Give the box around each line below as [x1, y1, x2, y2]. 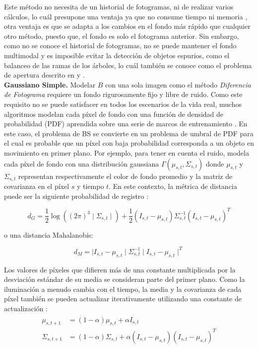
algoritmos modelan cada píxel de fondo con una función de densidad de [4, 108, 224, 119]
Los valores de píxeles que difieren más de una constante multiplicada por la [4, 264, 236, 274]
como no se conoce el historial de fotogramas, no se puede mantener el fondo [4, 40, 237, 51]
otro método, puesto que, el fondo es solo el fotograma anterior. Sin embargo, [4, 30, 239, 41]
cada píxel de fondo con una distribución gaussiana [4, 158, 159, 169]
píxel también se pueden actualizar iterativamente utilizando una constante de [4, 293, 242, 304]
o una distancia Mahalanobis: [4, 229, 93, 240]
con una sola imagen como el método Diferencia [105, 79, 251, 89]
